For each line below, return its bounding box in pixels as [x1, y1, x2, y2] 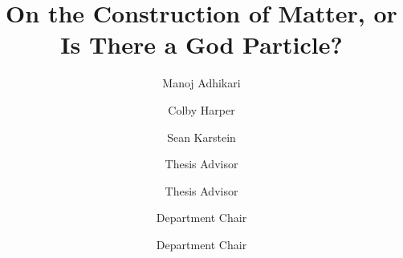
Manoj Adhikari [162, 75, 241, 91]
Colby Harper [168, 101, 235, 118]
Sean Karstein [167, 128, 236, 145]
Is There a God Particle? [60, 28, 343, 61]
